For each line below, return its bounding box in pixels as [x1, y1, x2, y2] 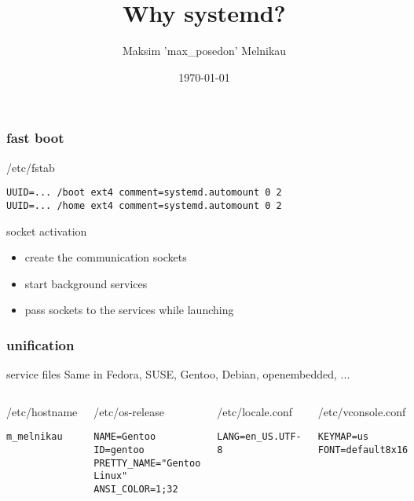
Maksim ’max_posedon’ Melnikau [122, 42, 287, 59]
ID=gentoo [93, 444, 145, 455]
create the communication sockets [24, 249, 187, 265]
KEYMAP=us [317, 431, 369, 443]
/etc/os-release [93, 403, 164, 419]
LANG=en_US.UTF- [217, 431, 302, 443]
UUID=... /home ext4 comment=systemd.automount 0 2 [6, 199, 282, 211]
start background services [24, 275, 148, 291]
